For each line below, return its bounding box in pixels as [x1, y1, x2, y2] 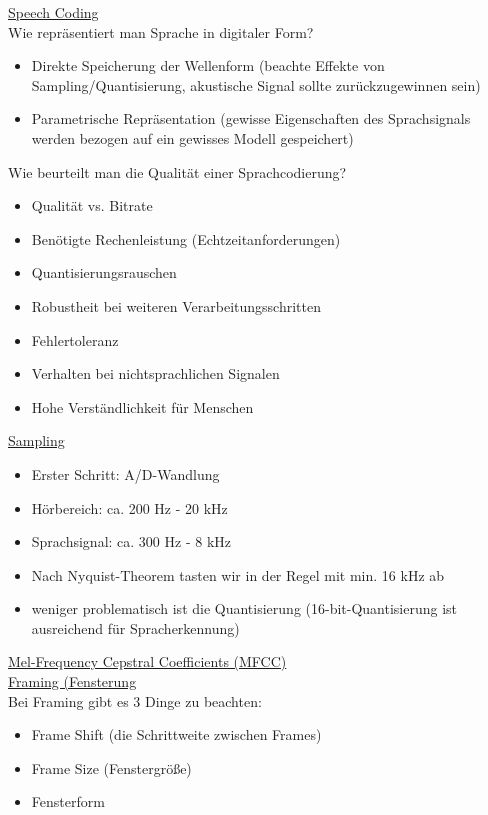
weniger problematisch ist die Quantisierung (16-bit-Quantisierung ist [31, 598, 458, 619]
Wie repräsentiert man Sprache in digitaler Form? [8, 21, 314, 42]
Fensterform [31, 791, 105, 812]
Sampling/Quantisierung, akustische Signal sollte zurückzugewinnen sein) [31, 74, 481, 95]
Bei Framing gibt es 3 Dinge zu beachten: [8, 690, 262, 711]
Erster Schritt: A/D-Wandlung [31, 463, 220, 484]
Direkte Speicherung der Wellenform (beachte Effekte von [31, 55, 385, 76]
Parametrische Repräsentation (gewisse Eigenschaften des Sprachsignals [31, 108, 471, 129]
